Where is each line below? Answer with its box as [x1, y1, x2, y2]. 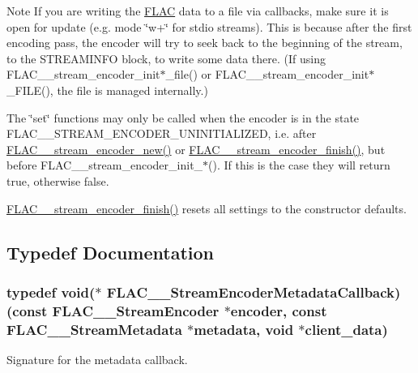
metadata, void [194, 319, 294, 339]
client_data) [305, 319, 388, 339]
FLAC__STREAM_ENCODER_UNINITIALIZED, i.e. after [6, 125, 317, 142]
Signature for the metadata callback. [6, 350, 188, 367]
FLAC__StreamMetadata [6, 319, 182, 339]
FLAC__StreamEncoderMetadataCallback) [106, 281, 401, 302]
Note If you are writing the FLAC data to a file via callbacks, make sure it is [6, 2, 389, 19]
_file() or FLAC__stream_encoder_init [165, 66, 369, 83]
